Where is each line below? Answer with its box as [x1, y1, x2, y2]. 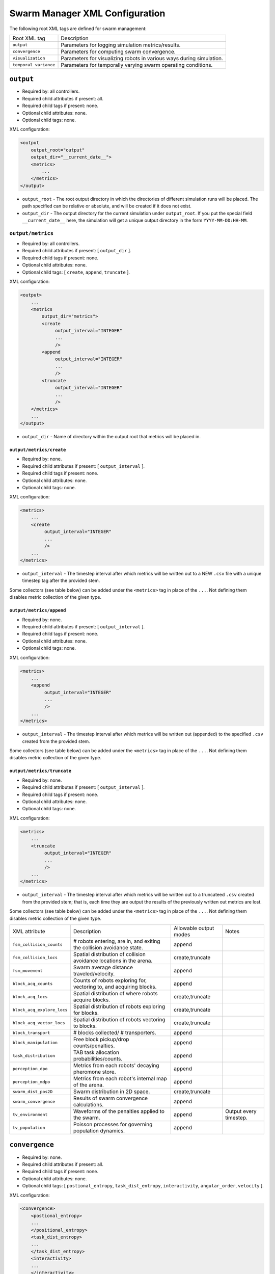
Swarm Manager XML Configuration [9, 8, 166, 19]
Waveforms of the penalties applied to [73, 1108, 165, 1115]
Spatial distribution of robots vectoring [73, 1016, 166, 1023]
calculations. [73, 1101, 104, 1108]
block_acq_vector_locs [12, 1020, 66, 1025]
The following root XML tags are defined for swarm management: [9, 25, 147, 32]
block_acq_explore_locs [12, 1007, 68, 1013]
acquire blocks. [73, 996, 111, 1003]
